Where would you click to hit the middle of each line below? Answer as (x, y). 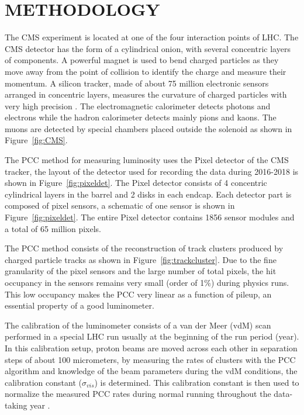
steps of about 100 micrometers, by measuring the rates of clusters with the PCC (150, 359)
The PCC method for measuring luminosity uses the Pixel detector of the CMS (147, 160)
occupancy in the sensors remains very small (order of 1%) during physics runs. (147, 282)
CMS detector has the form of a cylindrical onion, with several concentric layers (148, 48)
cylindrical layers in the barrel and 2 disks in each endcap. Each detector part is (148, 194)
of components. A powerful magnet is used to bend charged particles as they (142, 60)
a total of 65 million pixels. (53, 228)
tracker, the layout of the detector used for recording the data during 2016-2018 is (152, 171)
